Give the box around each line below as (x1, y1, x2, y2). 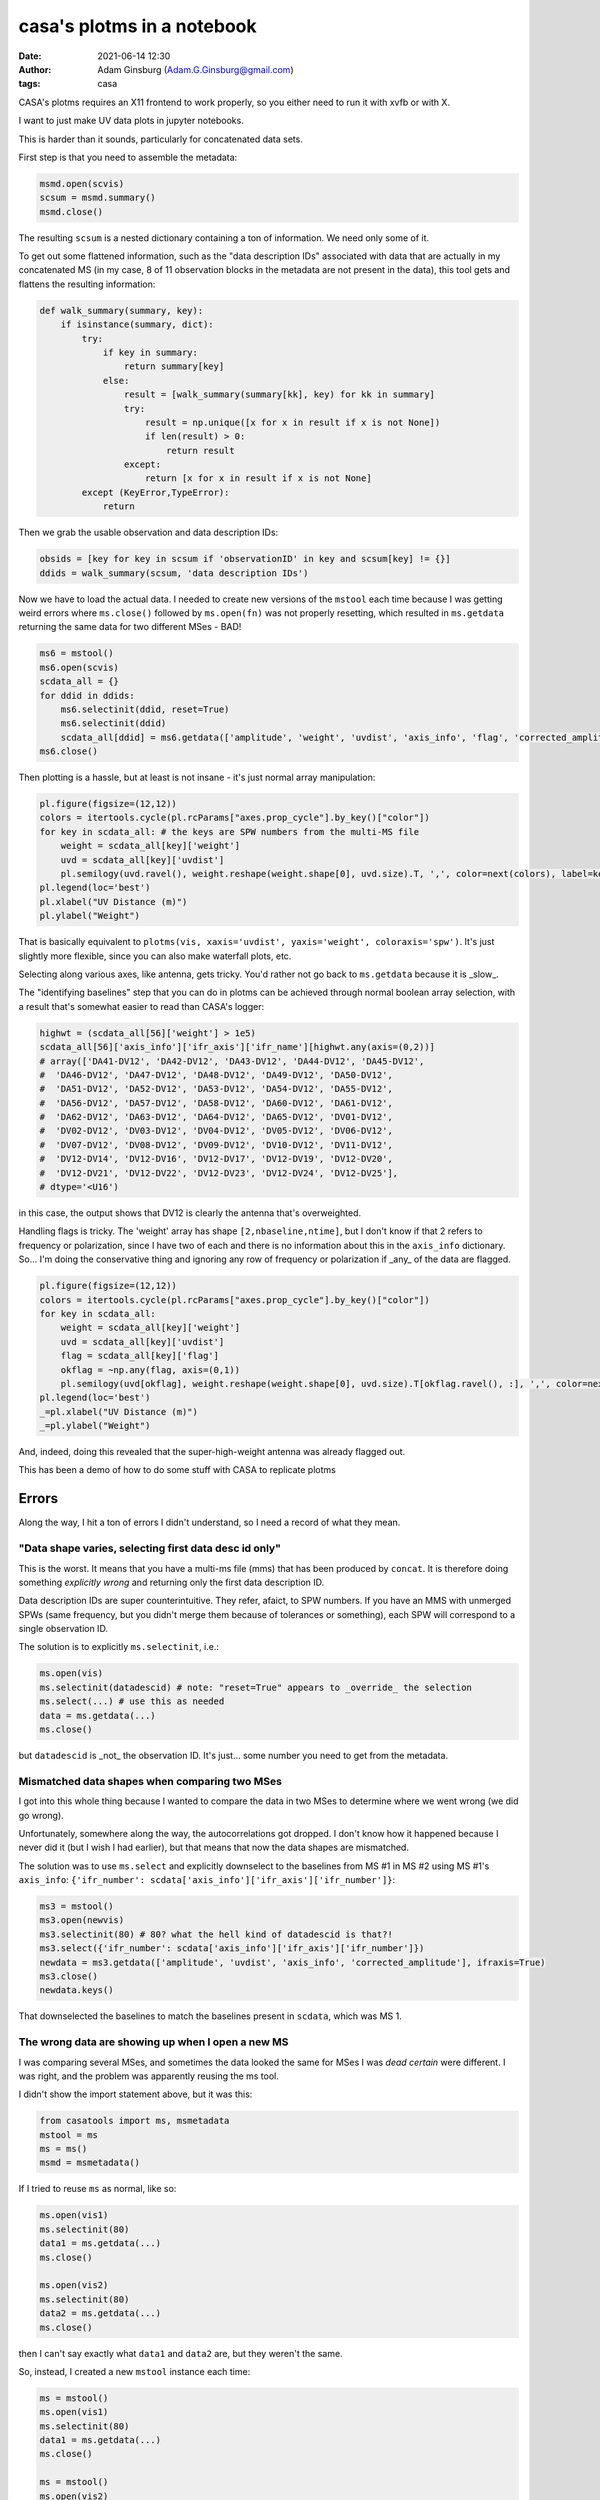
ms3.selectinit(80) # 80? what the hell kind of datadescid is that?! (39, 1928, 394, 1940)
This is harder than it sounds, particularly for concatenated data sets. (18, 133, 304, 145)
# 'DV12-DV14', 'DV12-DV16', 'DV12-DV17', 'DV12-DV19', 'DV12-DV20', (39, 1153, 394, 1165)
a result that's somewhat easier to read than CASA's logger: (18, 1000, 265, 1012)
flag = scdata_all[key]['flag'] (60, 1350, 220, 1362)
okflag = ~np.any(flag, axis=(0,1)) (60, 1364, 240, 1375)
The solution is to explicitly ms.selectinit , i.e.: (18, 1641, 220, 1653)
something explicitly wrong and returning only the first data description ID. (18, 1576, 325, 1588)
